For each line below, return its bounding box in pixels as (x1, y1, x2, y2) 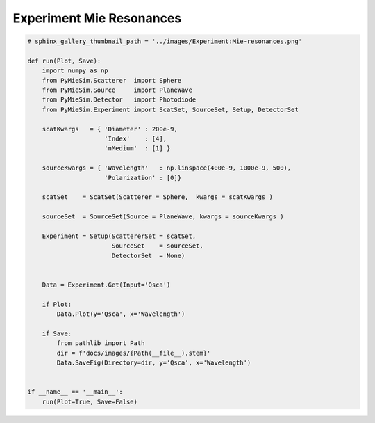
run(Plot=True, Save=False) (42, 397, 138, 406)
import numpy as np (42, 67, 109, 74)
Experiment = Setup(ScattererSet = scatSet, (42, 232, 197, 240)
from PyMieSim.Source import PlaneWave (42, 86, 192, 94)
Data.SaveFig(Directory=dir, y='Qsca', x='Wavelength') (56, 359, 251, 367)
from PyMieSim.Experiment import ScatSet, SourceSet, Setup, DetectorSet (42, 105, 299, 113)
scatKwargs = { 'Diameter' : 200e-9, (42, 125, 178, 133)
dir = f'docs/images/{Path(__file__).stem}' (56, 349, 211, 357)
